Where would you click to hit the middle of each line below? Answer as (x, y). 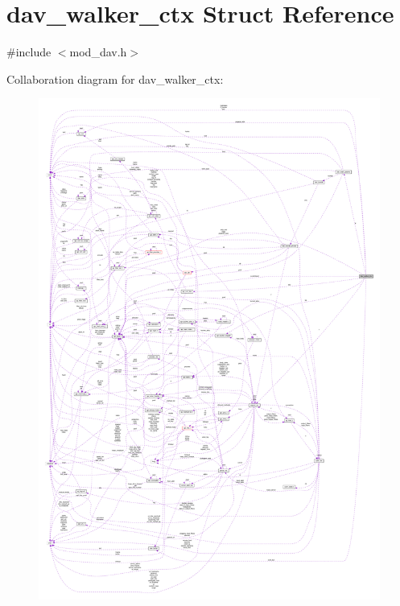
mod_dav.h (98, 52)
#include (29, 52)
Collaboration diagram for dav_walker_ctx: (115, 78)
